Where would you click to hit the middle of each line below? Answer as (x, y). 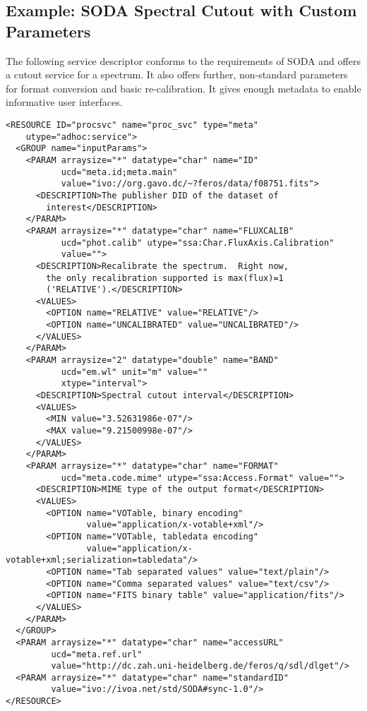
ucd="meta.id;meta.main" (119, 172)
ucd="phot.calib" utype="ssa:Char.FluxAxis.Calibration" (198, 243)
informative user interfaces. (64, 102)
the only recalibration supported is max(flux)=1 (165, 278)
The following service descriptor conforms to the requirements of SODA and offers (183, 60)
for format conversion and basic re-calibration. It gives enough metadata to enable (183, 88)
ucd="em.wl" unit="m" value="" (134, 372)
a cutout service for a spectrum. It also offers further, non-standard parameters (177, 74)
